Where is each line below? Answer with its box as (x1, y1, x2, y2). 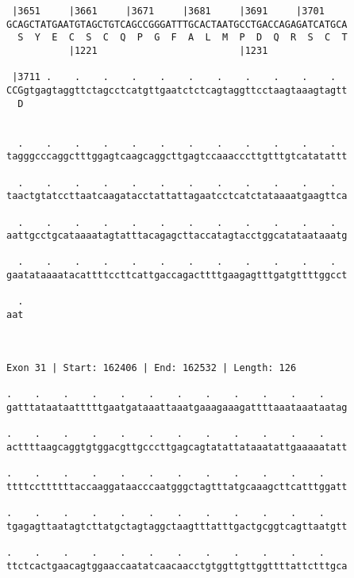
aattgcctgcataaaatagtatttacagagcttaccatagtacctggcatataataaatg (6, 230, 348, 242)
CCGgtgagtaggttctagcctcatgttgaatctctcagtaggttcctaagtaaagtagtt (6, 84, 348, 96)
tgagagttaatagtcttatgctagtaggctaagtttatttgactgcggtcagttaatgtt (6, 520, 348, 532)
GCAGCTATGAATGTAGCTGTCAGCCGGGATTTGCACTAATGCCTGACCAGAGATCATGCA (6, 18, 348, 30)
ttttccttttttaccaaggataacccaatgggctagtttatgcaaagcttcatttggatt (6, 480, 348, 492)
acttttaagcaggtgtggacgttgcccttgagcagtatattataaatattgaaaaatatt (6, 441, 348, 453)
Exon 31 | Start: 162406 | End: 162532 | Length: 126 (6, 362, 297, 373)
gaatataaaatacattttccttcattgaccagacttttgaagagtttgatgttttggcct (6, 270, 348, 281)
